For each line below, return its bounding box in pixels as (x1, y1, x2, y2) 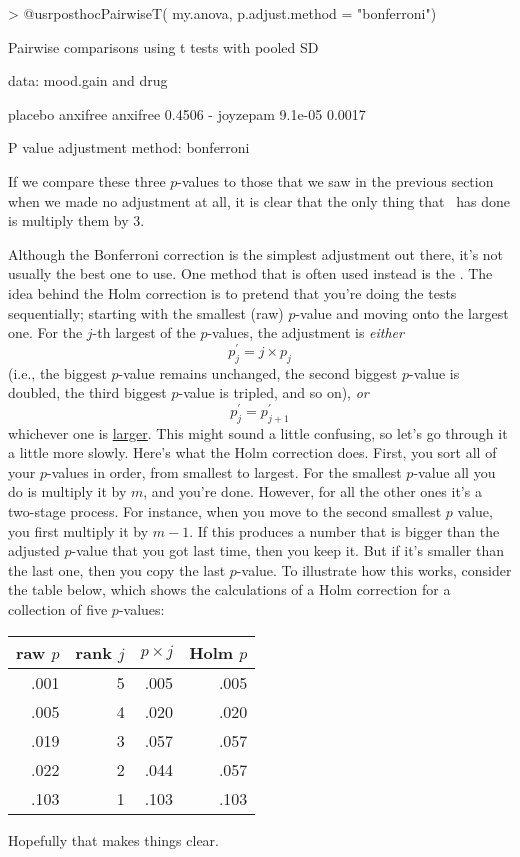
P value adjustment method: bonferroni (8, 137, 250, 158)
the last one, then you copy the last (8, 559, 226, 580)
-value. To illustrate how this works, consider (236, 559, 512, 580)
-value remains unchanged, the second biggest (118, 362, 398, 383)
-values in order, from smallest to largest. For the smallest (46, 461, 402, 482)
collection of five (8, 599, 108, 619)
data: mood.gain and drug (8, 70, 168, 91)
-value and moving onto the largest (295, 302, 509, 323)
